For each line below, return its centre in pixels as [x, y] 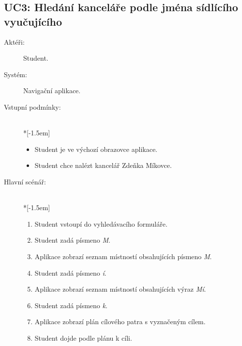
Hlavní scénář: [25, 181]
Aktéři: [14, 41]
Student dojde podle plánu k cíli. [83, 338]
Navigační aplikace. [52, 91]
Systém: [15, 74]
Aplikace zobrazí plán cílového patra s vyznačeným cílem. [120, 321]
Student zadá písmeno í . [70, 272]
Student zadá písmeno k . [71, 305]
